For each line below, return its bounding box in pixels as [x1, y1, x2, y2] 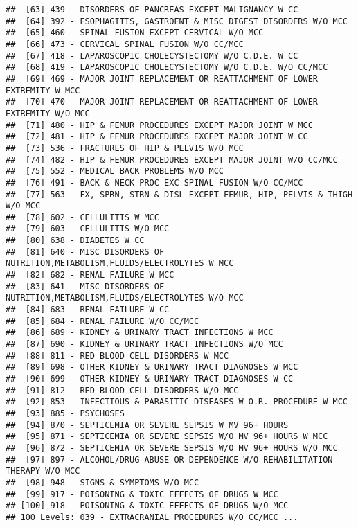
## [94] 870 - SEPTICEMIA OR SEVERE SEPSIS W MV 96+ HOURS [6, 420, 289, 430]
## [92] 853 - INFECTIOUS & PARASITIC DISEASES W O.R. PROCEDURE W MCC [6, 397, 348, 407]
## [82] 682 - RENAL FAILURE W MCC [6, 270, 174, 280]
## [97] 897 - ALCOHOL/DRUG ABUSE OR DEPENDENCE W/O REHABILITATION [6, 454, 333, 465]
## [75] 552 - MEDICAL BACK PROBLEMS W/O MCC [6, 166, 224, 177]
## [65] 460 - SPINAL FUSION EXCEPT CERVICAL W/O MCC [6, 28, 264, 38]
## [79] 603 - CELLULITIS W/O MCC [6, 224, 170, 234]
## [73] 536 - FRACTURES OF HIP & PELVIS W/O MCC [6, 143, 244, 153]
